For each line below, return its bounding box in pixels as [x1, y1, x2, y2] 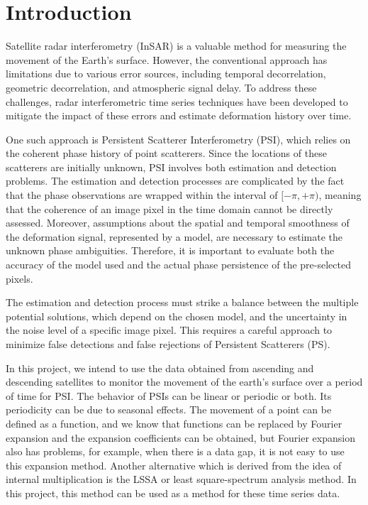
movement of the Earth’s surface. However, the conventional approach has [6, 52, 328, 67]
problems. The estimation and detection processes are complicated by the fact [6, 173, 345, 188]
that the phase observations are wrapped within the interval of [6, 188, 278, 202]
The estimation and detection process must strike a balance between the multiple [6, 295, 359, 310]
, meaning [318, 188, 362, 202]
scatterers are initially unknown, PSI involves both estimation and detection [6, 159, 337, 174]
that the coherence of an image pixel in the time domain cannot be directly [6, 201, 333, 216]
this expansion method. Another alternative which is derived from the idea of [6, 457, 342, 472]
